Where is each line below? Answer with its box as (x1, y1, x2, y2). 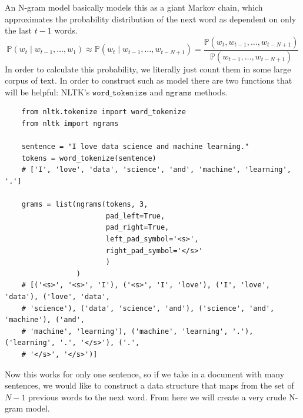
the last (5, 24, 32, 37)
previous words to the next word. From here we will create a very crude (28, 390, 287, 403)
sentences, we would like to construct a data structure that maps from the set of (5, 379, 294, 392)
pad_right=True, (105, 223, 169, 232)
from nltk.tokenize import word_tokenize (21, 108, 186, 117)
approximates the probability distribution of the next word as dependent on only (5, 12, 297, 25)
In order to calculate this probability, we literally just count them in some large (5, 62, 291, 75)
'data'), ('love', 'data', (5, 292, 110, 301)
